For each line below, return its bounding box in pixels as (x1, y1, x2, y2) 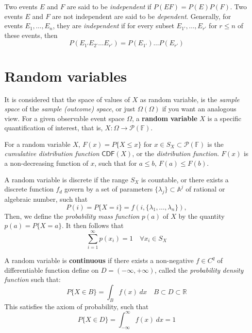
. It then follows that (62, 220, 124, 230)
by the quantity (178, 210, 225, 221)
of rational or (185, 184, 225, 194)
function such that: (4, 274, 61, 284)
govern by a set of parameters (64, 184, 153, 194)
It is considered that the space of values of (4, 94, 130, 104)
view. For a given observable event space (4, 113, 125, 123)
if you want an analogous (162, 104, 236, 114)
